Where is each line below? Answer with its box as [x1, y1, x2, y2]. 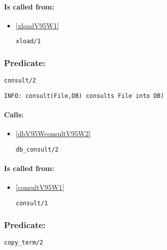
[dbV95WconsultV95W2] [15, 128, 91, 139]
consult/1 [15, 200, 48, 207]
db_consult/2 [15, 146, 59, 153]
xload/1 [15, 38, 41, 45]
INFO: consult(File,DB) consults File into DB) [4, 92, 165, 99]
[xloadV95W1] [15, 20, 59, 30]
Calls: [4, 109, 24, 120]
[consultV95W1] [15, 182, 65, 192]
